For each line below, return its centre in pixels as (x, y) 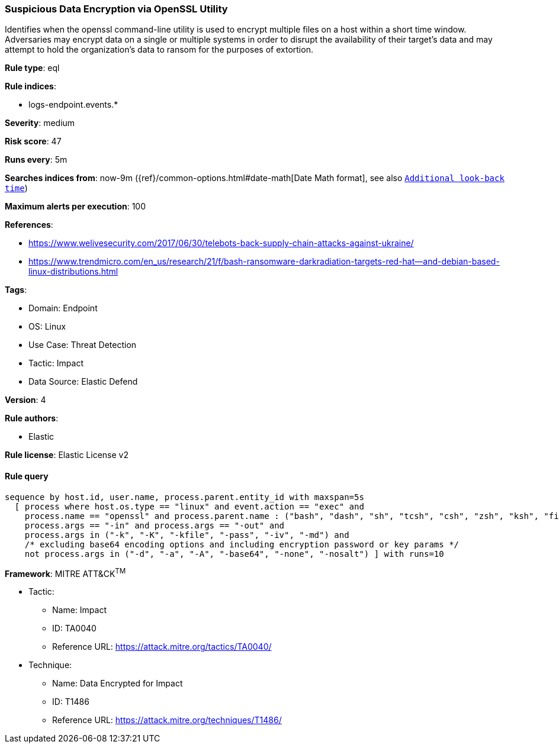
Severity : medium (40, 123)
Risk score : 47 (33, 141)
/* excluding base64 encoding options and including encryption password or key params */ (242, 544)
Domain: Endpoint (63, 308)
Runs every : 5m (36, 160)
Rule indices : (30, 86)
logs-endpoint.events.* (73, 105)
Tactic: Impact (56, 363)
